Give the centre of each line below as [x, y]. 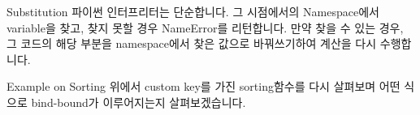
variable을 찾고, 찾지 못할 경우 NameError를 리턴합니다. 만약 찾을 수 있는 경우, [205, 27]
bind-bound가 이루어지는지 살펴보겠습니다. [139, 102]
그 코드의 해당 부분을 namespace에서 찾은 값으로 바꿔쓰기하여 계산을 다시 [192, 43]
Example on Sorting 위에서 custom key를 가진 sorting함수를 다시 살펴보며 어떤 [204, 86]
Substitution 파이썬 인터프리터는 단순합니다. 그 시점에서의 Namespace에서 [193, 11]
